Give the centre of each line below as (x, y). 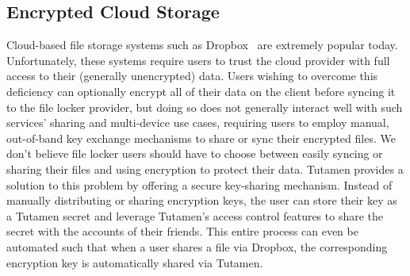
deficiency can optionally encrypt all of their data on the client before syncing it (201, 91)
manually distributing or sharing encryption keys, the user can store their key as (202, 200)
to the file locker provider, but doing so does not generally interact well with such (205, 107)
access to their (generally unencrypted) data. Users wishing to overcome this (192, 76)
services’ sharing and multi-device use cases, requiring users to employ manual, (198, 123)
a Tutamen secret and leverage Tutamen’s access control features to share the (195, 215)
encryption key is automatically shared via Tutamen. (135, 262)
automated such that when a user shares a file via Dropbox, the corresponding (197, 246)
